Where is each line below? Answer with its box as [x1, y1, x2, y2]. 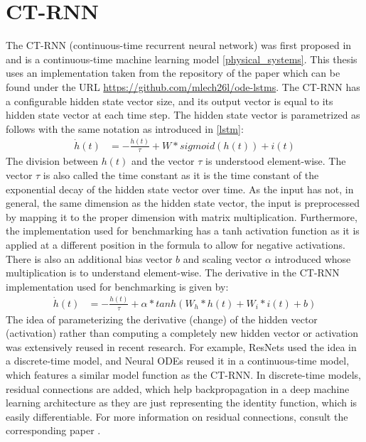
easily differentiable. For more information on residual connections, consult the [6, 409, 348, 424]
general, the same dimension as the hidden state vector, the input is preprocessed [6, 195, 360, 210]
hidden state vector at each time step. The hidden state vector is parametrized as [6, 107, 360, 122]
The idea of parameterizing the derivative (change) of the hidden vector [6, 311, 318, 326]
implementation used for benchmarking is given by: [6, 279, 229, 293]
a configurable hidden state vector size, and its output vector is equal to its [6, 93, 333, 108]
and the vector [131, 153, 195, 168]
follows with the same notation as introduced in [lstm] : [6, 121, 244, 136]
